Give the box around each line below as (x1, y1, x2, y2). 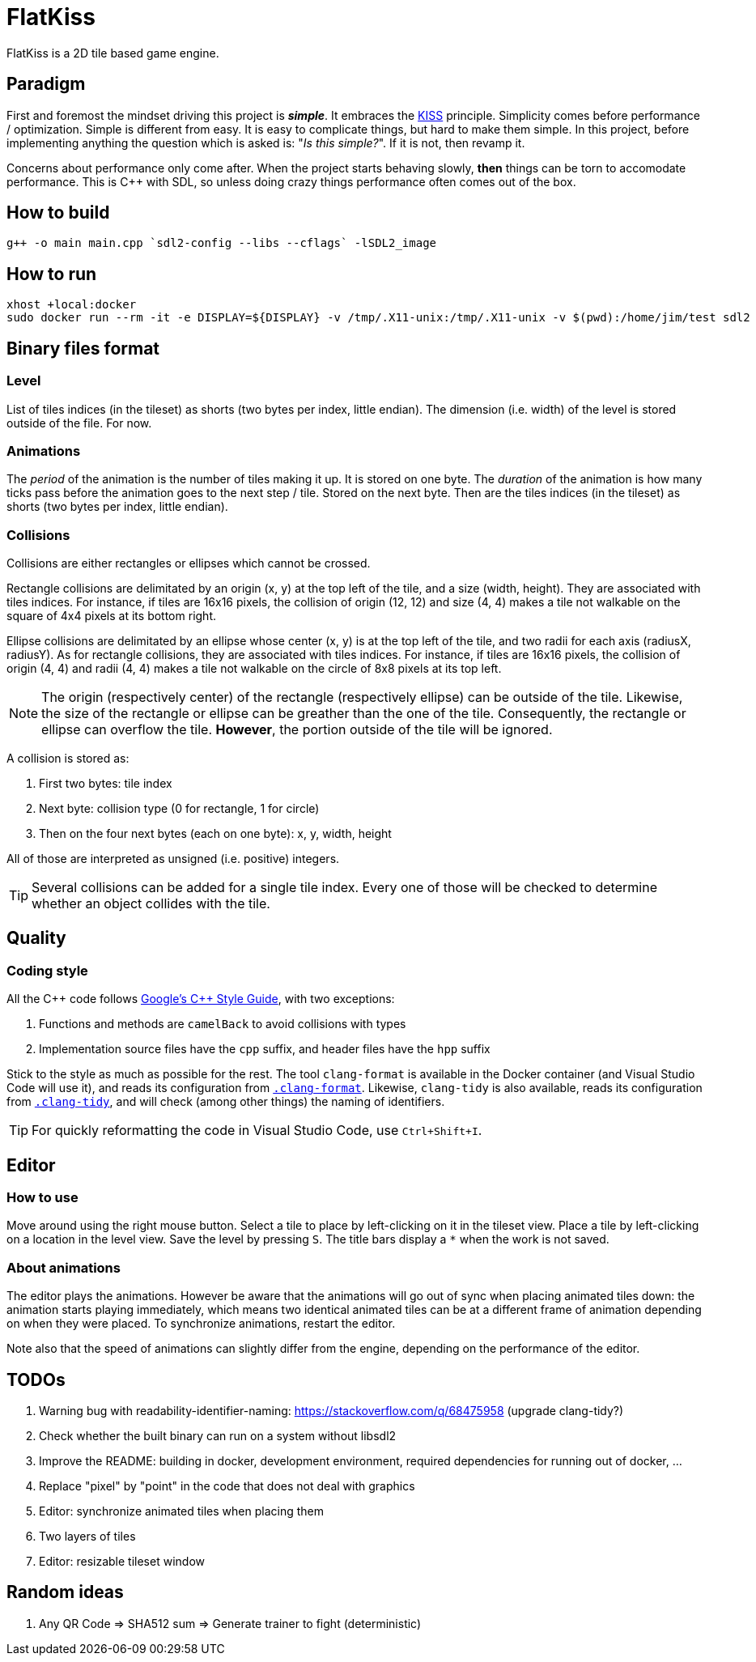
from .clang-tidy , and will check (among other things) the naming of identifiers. (6, 1095, 445, 1109)
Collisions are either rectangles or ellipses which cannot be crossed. (6, 556, 371, 570)
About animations (6, 1259, 121, 1276)
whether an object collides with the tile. (32, 895, 270, 912)
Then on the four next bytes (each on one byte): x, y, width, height (39, 827, 392, 840)
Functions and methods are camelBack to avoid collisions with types (39, 1017, 406, 1031)
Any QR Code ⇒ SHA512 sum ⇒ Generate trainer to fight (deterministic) (39, 1616, 422, 1630)
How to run (6, 263, 97, 284)
